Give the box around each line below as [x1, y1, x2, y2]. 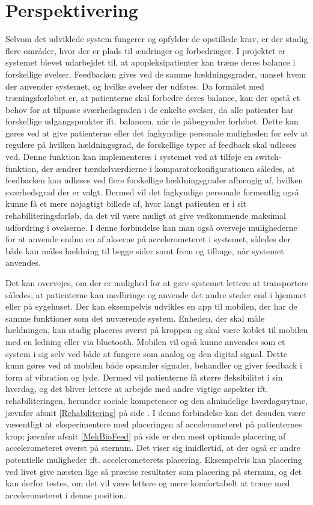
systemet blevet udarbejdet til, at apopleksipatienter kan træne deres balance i [5, 56, 296, 69]
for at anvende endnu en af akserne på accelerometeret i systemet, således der [5, 233, 291, 245]
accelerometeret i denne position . [5, 488, 127, 501]
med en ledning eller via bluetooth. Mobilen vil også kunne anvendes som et [5, 335, 285, 347]
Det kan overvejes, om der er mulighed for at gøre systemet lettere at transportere [5, 277, 309, 289]
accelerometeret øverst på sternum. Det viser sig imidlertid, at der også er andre [5, 441, 300, 454]
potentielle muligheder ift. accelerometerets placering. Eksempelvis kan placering [5, 453, 302, 465]
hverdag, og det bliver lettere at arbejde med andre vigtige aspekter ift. [5, 382, 269, 395]
